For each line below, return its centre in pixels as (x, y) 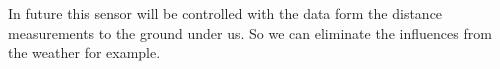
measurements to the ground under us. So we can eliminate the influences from (250, 32)
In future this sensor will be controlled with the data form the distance (225, 13)
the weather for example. (84, 52)
